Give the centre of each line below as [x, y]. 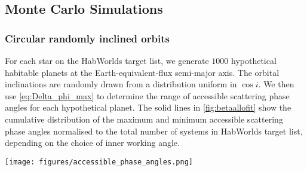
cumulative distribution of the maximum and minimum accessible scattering [144, 119]
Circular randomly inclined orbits [87, 38]
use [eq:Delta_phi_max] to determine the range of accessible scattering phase [147, 95]
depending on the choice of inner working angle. [92, 143]
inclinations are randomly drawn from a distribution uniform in [121, 84]
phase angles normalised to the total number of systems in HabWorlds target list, [154, 131]
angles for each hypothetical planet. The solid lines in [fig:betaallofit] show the [148, 107]
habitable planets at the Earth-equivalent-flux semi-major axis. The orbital [142, 72]
